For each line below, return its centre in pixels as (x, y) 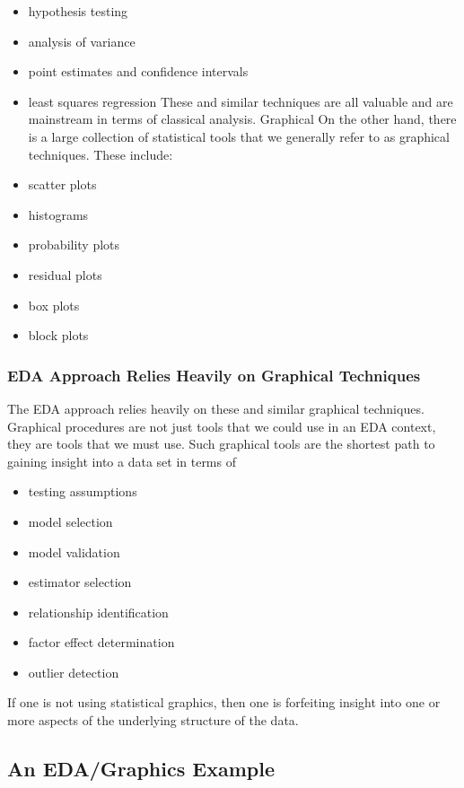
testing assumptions (83, 491)
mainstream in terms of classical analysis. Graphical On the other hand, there (242, 119)
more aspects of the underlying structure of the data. (153, 720)
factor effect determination (101, 642)
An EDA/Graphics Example (141, 769)
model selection (70, 521)
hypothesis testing (78, 11)
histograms (58, 214)
